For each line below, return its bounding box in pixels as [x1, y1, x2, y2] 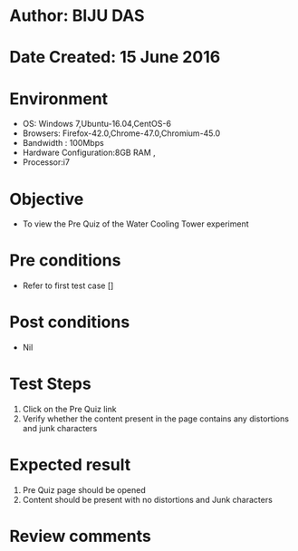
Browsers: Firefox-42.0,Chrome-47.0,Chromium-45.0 [22, 128, 221, 139]
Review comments [9, 527, 151, 546]
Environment [9, 88, 109, 109]
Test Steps [9, 373, 92, 394]
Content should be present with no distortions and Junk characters [22, 495, 274, 505]
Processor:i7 [22, 157, 71, 168]
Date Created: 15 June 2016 [9, 47, 221, 68]
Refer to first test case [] [22, 280, 114, 291]
